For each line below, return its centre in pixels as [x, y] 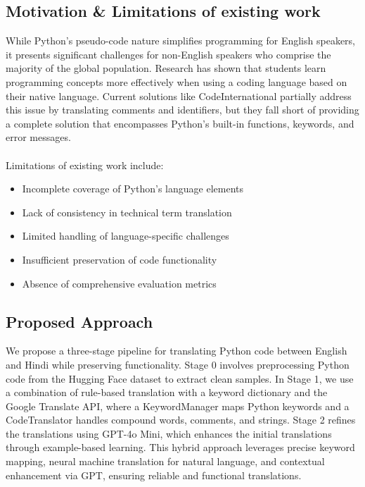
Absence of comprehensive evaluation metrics [119, 283]
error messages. [38, 137]
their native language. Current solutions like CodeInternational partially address [179, 95]
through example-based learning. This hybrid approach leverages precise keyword [180, 447]
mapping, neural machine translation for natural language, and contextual [165, 461]
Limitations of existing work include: [85, 165]
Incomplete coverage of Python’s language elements [133, 189]
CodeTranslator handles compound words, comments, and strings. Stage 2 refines [181, 420]
